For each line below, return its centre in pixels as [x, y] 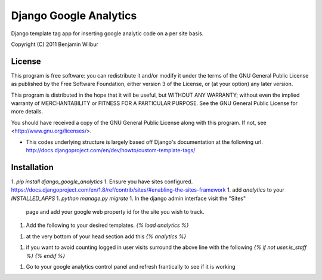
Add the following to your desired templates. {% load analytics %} [107, 225]
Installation [32, 167]
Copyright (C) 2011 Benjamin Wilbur [55, 44]
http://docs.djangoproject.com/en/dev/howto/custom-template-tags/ [111, 150]
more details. [27, 112]
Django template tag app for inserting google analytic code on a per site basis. [107, 33]
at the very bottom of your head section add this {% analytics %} [106, 236]
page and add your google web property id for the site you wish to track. [115, 212]
